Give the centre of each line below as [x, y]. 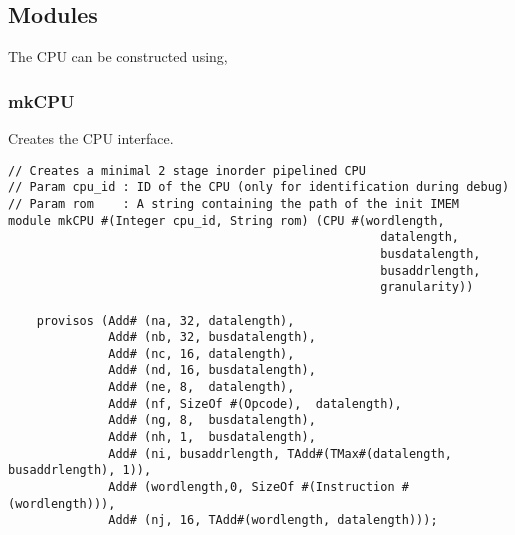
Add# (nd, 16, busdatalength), [212, 370]
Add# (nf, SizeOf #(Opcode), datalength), [255, 403]
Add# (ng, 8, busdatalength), [212, 420]
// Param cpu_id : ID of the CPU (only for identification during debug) [259, 187]
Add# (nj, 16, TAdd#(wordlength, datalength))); [273, 520]
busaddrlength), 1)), [80, 470]
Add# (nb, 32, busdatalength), [212, 337]
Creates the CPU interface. [91, 138]
